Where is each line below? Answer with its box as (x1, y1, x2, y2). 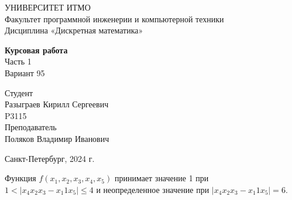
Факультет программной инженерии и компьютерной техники (5, 12, 224, 25)
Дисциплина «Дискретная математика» (5, 24, 143, 36)
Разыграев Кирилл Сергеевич (5, 98, 109, 110)
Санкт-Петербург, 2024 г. (5, 152, 95, 164)
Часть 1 (5, 55, 32, 67)
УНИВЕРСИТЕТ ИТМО (5, 1, 91, 13)
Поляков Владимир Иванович (5, 132, 109, 144)
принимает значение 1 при (114, 172, 209, 184)
